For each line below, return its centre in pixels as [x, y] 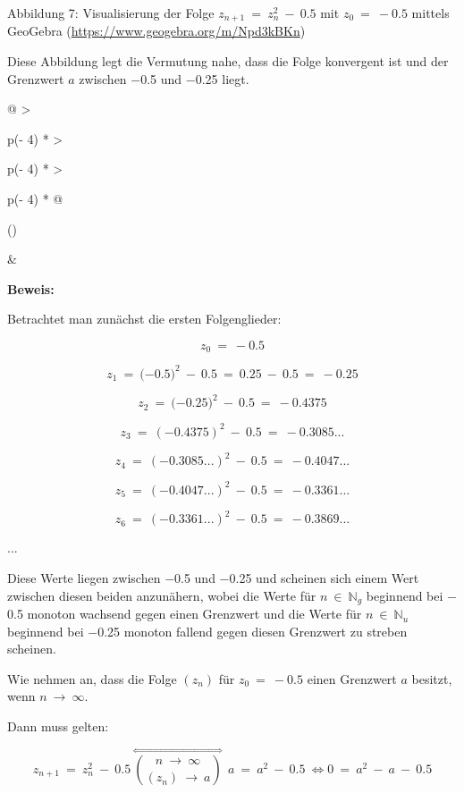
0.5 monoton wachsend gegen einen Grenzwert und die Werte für [185, 614]
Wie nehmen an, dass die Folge [92, 678]
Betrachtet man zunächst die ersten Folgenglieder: [144, 319]
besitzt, [432, 678]
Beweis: [31, 288]
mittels [430, 13]
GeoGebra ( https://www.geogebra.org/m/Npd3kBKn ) [156, 31]
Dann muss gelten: [58, 726]
